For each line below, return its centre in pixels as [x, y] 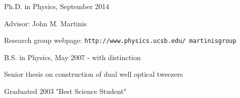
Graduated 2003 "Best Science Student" [65, 91]
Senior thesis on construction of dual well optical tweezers [93, 74]
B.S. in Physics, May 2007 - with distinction [73, 57]
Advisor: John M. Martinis [45, 23]
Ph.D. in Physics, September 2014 [57, 6]
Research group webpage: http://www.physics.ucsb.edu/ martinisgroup [120, 40]
